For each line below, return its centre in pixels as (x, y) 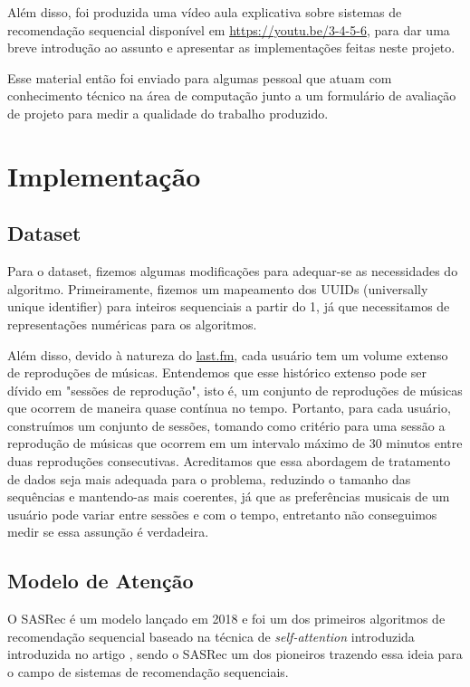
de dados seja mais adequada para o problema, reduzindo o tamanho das (209, 478)
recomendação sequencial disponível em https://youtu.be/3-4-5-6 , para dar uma (229, 29)
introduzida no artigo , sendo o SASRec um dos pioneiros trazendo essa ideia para (235, 654)
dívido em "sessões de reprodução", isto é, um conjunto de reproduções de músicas (235, 390)
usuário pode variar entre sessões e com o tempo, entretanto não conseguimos (222, 514)
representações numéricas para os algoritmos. (132, 324)
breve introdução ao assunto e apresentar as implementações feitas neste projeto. (231, 48)
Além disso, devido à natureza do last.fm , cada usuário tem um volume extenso (228, 354)
